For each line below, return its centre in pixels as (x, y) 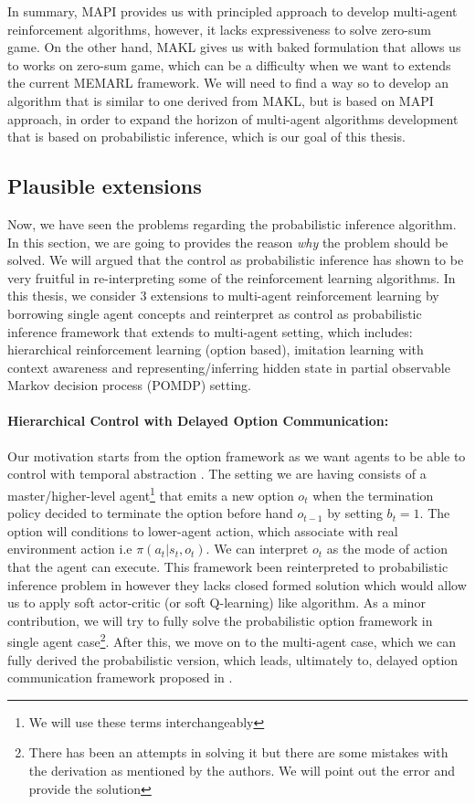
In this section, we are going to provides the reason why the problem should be (228, 242)
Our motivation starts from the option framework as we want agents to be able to (237, 455)
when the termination (373, 495)
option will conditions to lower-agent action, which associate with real (203, 530)
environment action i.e (70, 549)
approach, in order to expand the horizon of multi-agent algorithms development (233, 118)
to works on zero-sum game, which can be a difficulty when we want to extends (229, 64)
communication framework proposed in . (120, 677)
